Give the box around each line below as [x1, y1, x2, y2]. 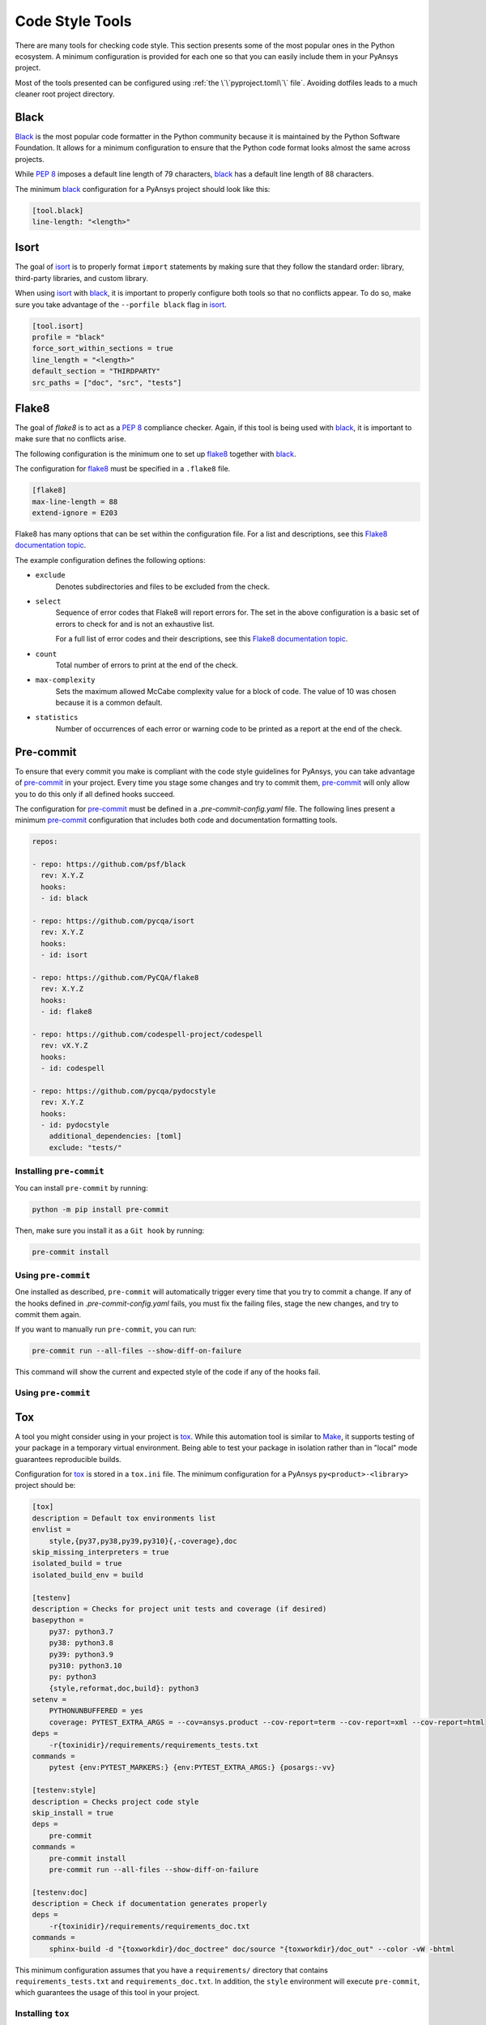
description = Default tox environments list [32, 1513, 216, 1523]
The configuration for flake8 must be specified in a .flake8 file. [15, 464, 231, 474]
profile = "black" [32, 333, 105, 342]
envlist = [32, 1525, 71, 1534]
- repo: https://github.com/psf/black [32, 859, 186, 869]
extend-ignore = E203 [32, 509, 118, 518]
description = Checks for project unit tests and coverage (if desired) [32, 1604, 327, 1614]
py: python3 [49, 1673, 97, 1682]
